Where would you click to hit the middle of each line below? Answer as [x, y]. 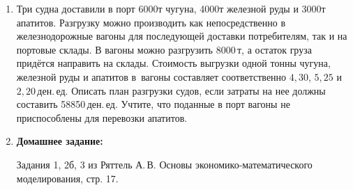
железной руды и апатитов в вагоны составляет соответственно [151, 76]
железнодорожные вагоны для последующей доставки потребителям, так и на [182, 36]
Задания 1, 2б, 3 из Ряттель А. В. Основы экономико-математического [164, 164]
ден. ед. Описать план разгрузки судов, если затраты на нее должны [181, 90]
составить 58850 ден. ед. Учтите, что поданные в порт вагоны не [153, 104]
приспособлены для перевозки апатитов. [102, 117]
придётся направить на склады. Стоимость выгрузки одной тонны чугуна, [173, 63]
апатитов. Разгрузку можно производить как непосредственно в [151, 22]
